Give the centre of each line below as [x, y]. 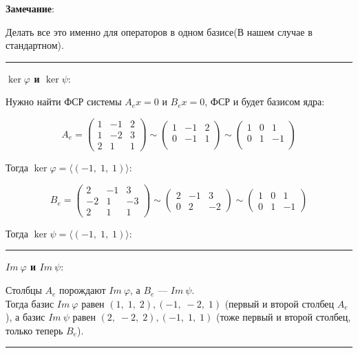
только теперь [34, 330]
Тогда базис [30, 303]
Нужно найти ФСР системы [64, 101]
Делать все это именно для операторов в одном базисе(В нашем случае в [159, 31]
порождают [83, 290]
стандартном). [35, 45]
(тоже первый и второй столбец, [283, 317]
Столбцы [24, 290]
